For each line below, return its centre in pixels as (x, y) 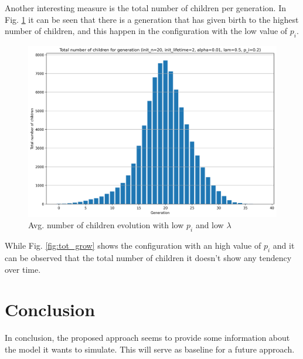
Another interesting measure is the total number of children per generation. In (146, 8)
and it (284, 245)
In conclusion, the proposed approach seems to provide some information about (147, 338)
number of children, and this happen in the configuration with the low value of (146, 31)
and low (210, 225)
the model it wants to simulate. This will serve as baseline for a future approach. (150, 349)
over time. (23, 269)
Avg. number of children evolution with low (106, 225)
